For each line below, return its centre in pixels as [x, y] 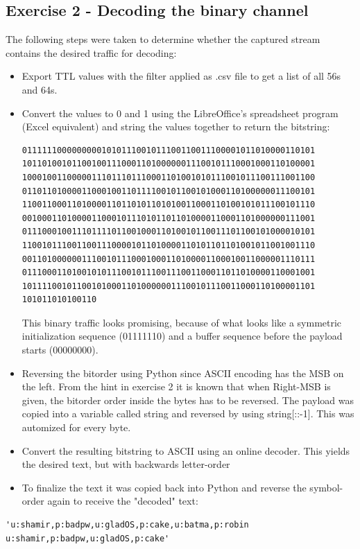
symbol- [326, 487]
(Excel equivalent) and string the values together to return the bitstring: [176, 127]
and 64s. [40, 89]
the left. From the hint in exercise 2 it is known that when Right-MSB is [176, 386]
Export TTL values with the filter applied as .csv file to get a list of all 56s [181, 76]
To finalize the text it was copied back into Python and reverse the [164, 487]
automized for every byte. [76, 427]
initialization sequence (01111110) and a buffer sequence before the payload [182, 336]
